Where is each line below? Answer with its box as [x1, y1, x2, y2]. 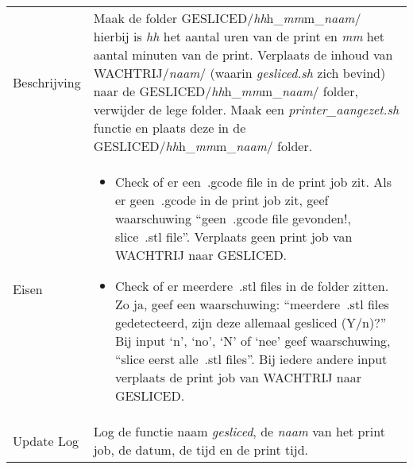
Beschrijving [13, 72, 81, 91]
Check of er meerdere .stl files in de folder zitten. [114, 277, 389, 295]
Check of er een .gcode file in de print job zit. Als [114, 172, 392, 191]
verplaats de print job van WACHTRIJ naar [114, 368, 361, 386]
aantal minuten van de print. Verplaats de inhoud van [93, 45, 393, 64]
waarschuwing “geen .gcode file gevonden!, [114, 209, 351, 227]
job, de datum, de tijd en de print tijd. [93, 440, 309, 459]
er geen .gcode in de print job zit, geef [114, 191, 329, 209]
